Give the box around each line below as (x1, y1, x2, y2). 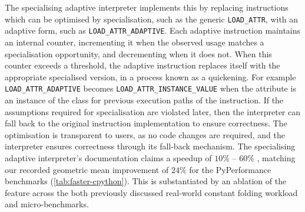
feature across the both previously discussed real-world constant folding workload (5, 186, 298, 198)
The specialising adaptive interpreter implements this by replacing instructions (5, 1, 289, 13)
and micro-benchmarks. (5, 198, 89, 210)
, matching (257, 151, 296, 164)
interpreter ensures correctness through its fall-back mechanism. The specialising (5, 140, 296, 152)
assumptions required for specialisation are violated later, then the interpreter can (5, 105, 300, 118)
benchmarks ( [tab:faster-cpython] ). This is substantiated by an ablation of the (5, 175, 287, 187)
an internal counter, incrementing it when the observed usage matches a (5, 35, 264, 48)
